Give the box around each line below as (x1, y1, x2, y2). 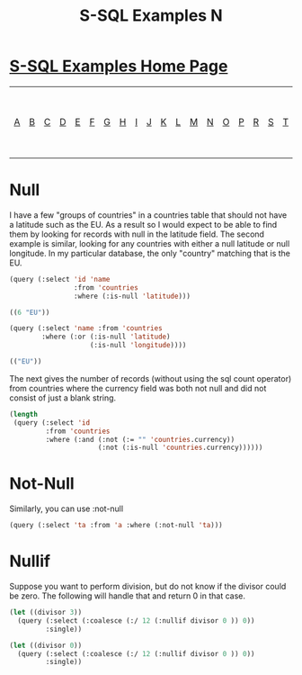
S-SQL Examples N (79, 5, 223, 26)
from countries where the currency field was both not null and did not (9, 382, 267, 393)
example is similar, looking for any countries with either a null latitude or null (9, 238, 290, 248)
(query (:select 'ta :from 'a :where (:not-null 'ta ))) (9, 521, 223, 530)
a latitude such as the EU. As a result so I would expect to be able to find (9, 219, 278, 229)
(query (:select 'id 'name (9, 274, 111, 283)
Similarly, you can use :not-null (9, 503, 124, 514)
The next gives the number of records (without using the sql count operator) (9, 373, 292, 383)
